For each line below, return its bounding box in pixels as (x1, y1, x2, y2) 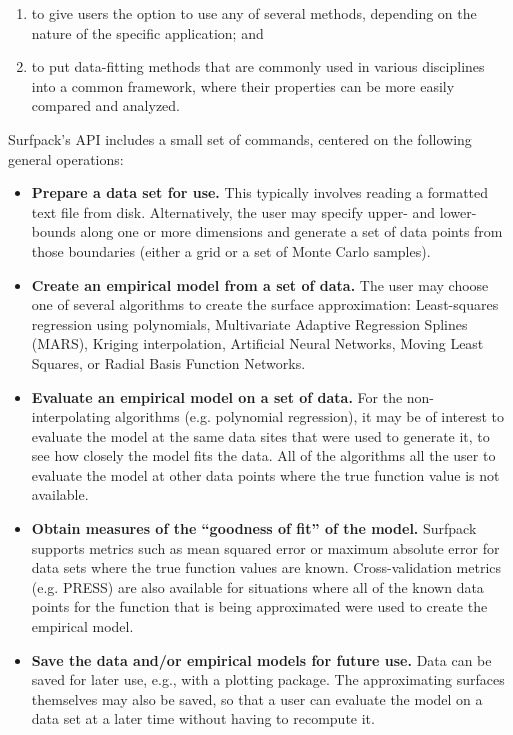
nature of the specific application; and (31, 22, 264, 43)
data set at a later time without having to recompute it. (31, 708, 375, 729)
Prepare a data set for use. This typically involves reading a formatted (31, 182, 489, 203)
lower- (439, 201, 477, 222)
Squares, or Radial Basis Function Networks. (31, 352, 306, 373)
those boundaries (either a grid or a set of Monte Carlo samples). (31, 240, 431, 261)
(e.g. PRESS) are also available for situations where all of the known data (31, 576, 484, 597)
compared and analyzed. (31, 95, 181, 116)
